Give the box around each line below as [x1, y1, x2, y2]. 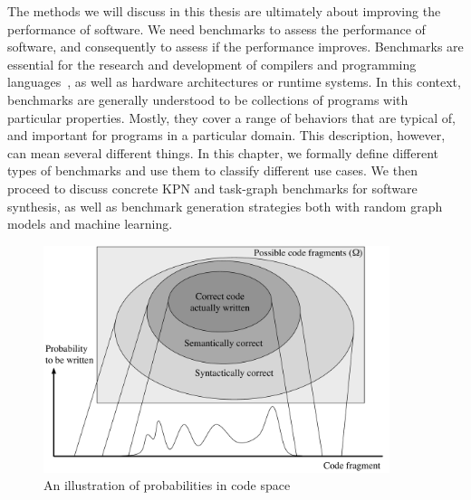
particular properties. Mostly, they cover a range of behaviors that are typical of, [7, 108, 456, 127]
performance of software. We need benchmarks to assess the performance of [7, 19, 426, 38]
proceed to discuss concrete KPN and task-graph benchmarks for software [7, 178, 418, 197]
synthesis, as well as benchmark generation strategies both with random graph [7, 196, 443, 215]
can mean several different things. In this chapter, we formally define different [7, 143, 439, 162]
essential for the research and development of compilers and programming [7, 54, 417, 73]
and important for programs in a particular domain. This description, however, [7, 126, 446, 145]
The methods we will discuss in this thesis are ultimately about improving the [7, 2, 441, 20]
